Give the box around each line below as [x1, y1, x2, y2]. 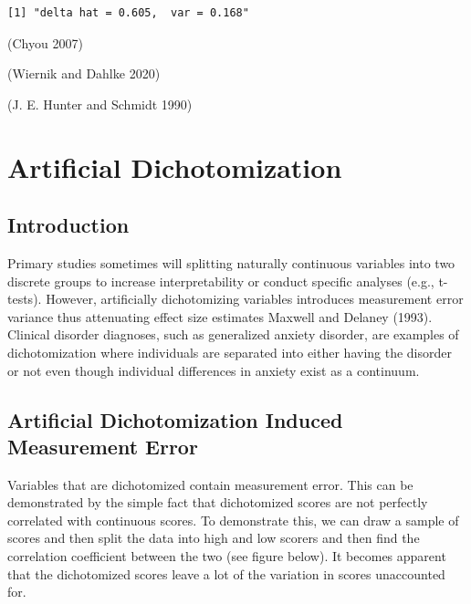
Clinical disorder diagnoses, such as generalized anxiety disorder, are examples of [7, 325, 459, 344]
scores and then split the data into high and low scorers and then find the [7, 528, 420, 547]
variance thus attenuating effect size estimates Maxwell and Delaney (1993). [7, 307, 433, 326]
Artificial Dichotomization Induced [7, 405, 343, 433]
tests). [7, 289, 42, 308]
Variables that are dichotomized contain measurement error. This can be [7, 474, 413, 494]
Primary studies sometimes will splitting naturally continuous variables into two [7, 253, 455, 272]
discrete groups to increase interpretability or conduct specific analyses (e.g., [7, 271, 434, 290]
